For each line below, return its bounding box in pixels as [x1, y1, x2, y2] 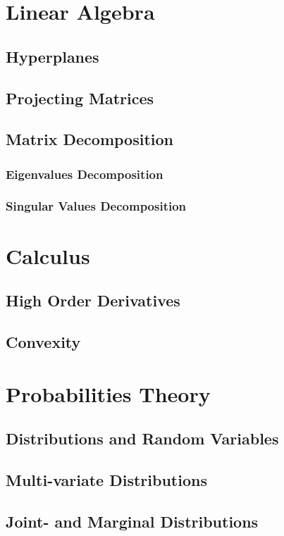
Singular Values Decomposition [6, 197, 187, 215]
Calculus [6, 241, 90, 270]
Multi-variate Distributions [6, 468, 207, 490]
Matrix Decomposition [6, 128, 173, 150]
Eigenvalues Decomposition [6, 165, 163, 182]
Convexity [6, 330, 81, 352]
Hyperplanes [6, 45, 99, 67]
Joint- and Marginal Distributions [6, 510, 259, 532]
